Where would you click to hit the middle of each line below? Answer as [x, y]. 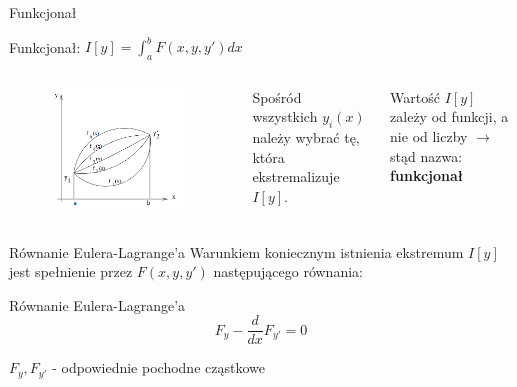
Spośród [277, 96]
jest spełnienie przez [71, 271]
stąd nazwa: [426, 155]
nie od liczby [429, 136]
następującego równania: [288, 271]
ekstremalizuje [296, 176]
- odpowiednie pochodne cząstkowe [158, 367]
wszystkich [285, 116]
